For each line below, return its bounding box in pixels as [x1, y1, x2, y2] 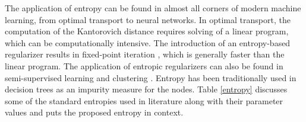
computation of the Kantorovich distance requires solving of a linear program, [5, 25, 289, 37]
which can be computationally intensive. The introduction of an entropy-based [5, 36, 291, 49]
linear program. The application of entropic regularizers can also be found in [5, 59, 283, 72]
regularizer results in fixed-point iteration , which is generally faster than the [5, 48, 285, 60]
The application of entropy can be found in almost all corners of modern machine [5, 2, 301, 14]
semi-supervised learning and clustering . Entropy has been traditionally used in [5, 71, 296, 84]
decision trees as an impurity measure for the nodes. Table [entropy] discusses [5, 83, 288, 95]
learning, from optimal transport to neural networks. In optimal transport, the [5, 13, 291, 25]
